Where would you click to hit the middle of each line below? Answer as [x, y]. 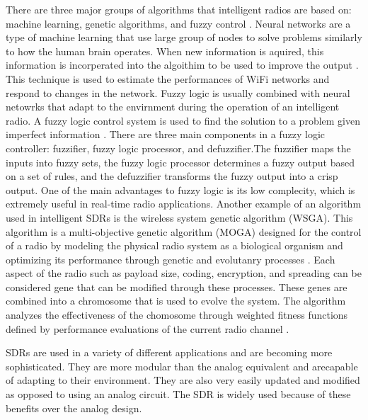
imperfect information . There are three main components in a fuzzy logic [165, 134]
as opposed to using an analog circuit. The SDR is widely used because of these [178, 394]
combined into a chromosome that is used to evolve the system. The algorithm [176, 301]
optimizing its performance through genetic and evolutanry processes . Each [171, 259]
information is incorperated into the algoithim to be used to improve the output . [182, 65]
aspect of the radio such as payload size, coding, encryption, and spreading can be [184, 273]
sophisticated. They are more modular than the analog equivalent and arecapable [182, 366]
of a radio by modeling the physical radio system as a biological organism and [174, 245]
